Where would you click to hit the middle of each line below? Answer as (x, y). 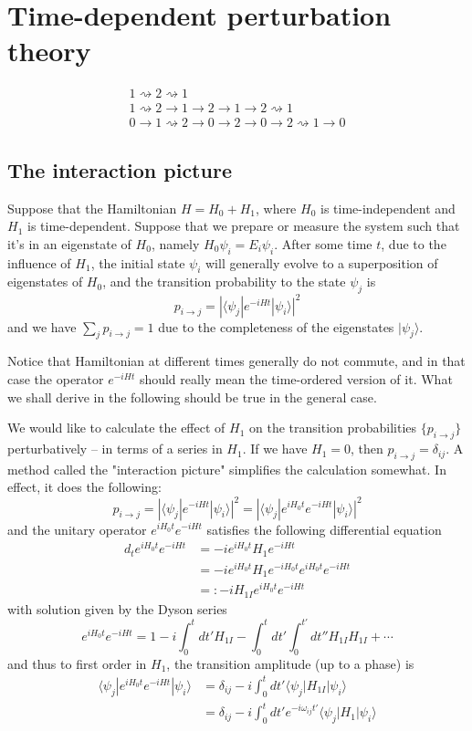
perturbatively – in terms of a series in (115, 449)
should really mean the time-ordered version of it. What (296, 379)
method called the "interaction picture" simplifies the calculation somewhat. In (227, 469)
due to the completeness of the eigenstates (276, 326)
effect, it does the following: (84, 487)
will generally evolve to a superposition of (322, 262)
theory (49, 51)
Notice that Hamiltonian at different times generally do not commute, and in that (236, 361)
